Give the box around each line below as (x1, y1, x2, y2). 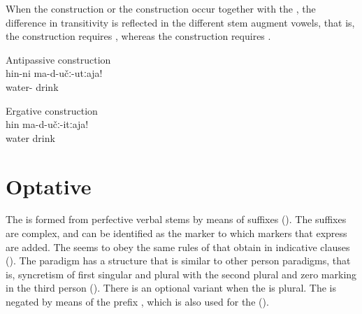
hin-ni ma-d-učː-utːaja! (6, 66, 103, 80)
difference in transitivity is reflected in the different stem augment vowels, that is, (6, 15, 355, 29)
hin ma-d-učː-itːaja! (6, 117, 89, 131)
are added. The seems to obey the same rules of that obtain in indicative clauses (6, 239, 350, 254)
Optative (6, 171, 92, 200)
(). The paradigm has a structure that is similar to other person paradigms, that (6, 253, 351, 268)
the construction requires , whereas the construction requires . (6, 29, 271, 43)
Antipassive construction (6, 52, 111, 66)
